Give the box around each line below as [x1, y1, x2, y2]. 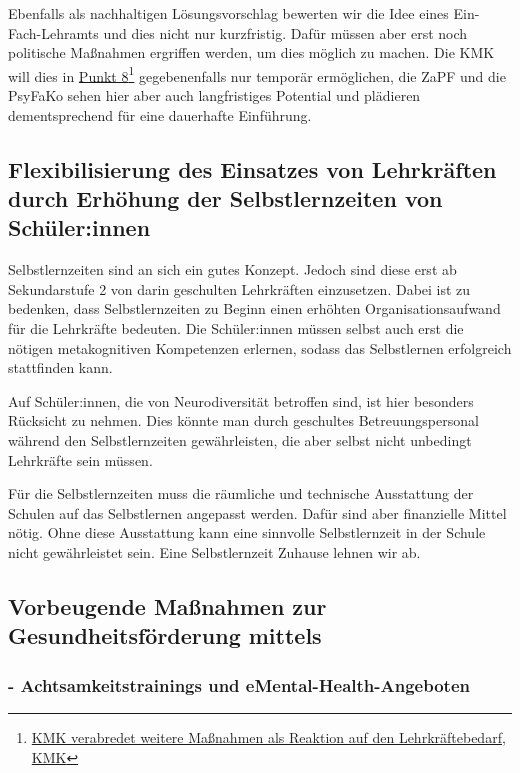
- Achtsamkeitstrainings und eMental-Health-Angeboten [8, 672, 471, 697]
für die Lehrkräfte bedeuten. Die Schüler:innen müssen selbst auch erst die [8, 317, 464, 338]
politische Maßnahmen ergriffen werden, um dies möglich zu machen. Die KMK [8, 42, 495, 63]
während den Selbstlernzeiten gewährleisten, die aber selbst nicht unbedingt [8, 429, 472, 450]
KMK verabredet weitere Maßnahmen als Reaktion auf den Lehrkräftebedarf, [31, 726, 506, 747]
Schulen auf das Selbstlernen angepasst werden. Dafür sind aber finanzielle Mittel [8, 502, 507, 523]
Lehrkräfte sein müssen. [8, 449, 153, 470]
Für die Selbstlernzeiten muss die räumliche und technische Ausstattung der [8, 483, 474, 504]
